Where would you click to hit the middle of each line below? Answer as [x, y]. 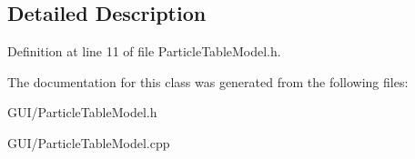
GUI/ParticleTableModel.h [82, 112]
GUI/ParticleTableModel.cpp [89, 142]
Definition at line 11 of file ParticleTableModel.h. [144, 51]
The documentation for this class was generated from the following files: [208, 81]
